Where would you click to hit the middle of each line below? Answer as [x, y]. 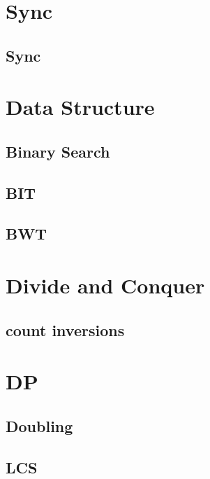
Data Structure [80, 107]
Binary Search [58, 151]
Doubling [39, 425]
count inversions [65, 329]
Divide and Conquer [105, 285]
